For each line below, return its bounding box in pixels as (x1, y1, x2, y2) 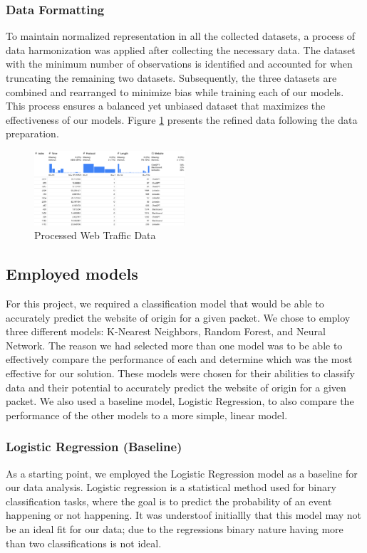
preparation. (6, 126, 59, 141)
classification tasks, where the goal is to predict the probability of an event (6, 493, 332, 508)
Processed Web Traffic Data (34, 228, 156, 243)
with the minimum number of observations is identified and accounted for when (6, 56, 353, 71)
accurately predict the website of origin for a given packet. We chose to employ (6, 310, 351, 325)
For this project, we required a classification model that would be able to (6, 296, 324, 311)
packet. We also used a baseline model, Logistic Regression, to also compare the (6, 394, 354, 409)
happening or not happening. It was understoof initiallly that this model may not (6, 507, 361, 522)
